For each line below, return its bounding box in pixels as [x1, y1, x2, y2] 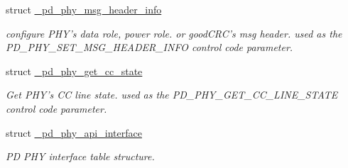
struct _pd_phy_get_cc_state [6, 63, 143, 78]
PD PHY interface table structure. [6, 149, 155, 164]
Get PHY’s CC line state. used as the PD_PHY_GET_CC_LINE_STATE [6, 87, 338, 102]
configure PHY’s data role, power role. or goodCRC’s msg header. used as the [6, 26, 342, 40]
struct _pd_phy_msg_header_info [6, 2, 162, 16]
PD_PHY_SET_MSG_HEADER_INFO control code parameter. [6, 40, 293, 55]
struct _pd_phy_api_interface [6, 125, 142, 140]
